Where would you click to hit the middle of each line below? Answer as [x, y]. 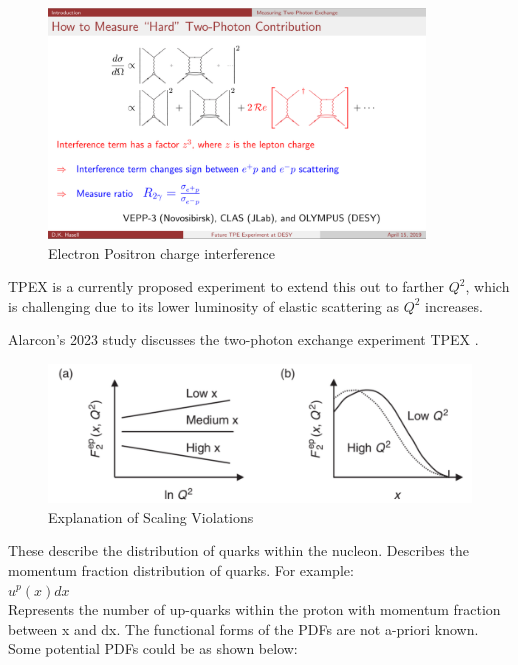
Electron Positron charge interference [161, 252]
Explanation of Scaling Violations [151, 516]
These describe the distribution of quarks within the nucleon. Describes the [238, 550]
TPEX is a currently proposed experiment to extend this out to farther [226, 286]
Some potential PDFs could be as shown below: [153, 648]
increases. [454, 305]
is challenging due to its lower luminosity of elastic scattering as [203, 305]
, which [487, 286]
